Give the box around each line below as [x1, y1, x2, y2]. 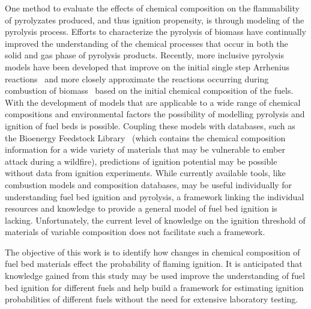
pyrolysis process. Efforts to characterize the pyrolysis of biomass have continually [5, 25, 306, 38]
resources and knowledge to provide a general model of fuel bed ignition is [5, 202, 277, 215]
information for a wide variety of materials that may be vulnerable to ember [5, 143, 285, 156]
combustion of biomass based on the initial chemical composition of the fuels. [5, 84, 294, 97]
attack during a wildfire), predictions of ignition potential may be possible [5, 154, 277, 167]
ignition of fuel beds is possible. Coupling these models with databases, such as [5, 119, 295, 132]
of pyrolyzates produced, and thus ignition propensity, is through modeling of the [5, 13, 304, 26]
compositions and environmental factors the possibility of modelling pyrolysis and [5, 108, 305, 120]
